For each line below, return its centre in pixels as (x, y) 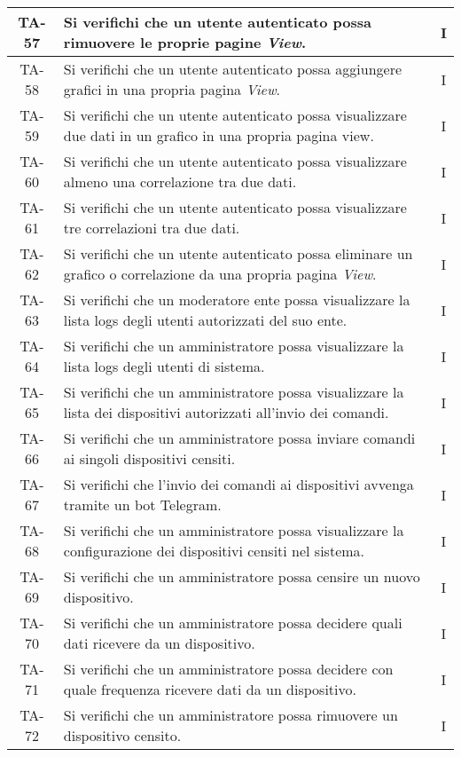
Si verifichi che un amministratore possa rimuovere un (230, 715)
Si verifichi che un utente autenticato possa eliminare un (238, 253)
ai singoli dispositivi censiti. (149, 458)
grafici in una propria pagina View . (172, 89)
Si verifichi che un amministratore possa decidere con (228, 669)
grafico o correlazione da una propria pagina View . (220, 274)
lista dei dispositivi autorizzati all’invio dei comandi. (226, 412)
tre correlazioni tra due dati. (152, 228)
